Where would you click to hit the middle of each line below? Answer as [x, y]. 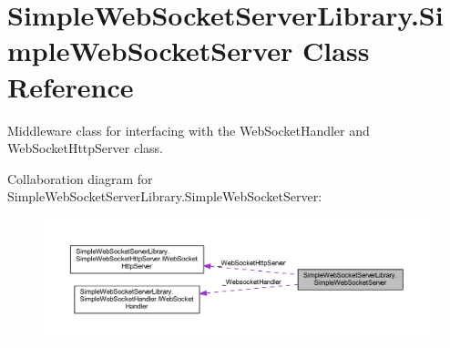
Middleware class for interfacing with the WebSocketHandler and [189, 130]
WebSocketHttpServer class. [85, 148]
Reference [71, 86]
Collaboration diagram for [80, 178]
